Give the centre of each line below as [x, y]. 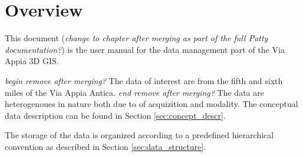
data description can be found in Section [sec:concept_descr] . [115, 115]
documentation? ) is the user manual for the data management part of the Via [145, 49]
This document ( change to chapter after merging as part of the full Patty [136, 38]
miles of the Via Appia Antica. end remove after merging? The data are [134, 92]
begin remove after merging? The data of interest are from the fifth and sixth [144, 80]
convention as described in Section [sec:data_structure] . [106, 146]
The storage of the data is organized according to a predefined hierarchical [139, 135]
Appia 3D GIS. [32, 61]
